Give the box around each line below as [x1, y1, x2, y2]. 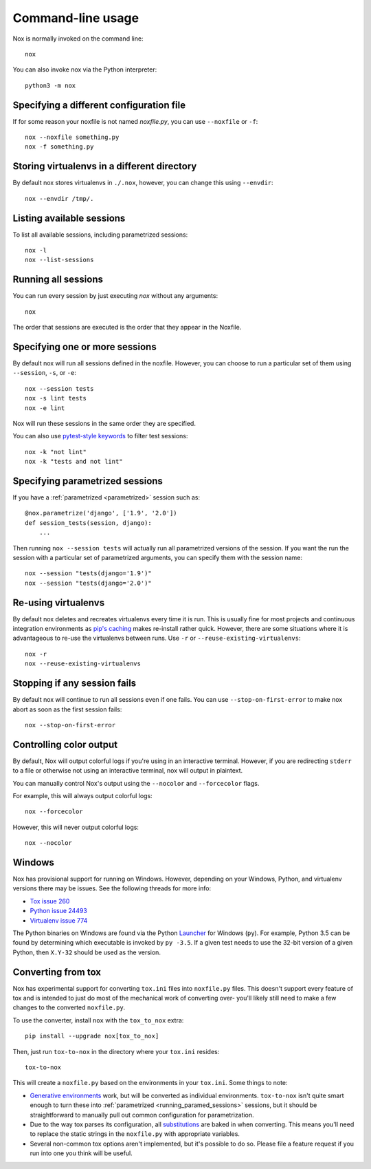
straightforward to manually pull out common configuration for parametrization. [30, 1111, 254, 1119]
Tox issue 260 [30, 897, 70, 905]
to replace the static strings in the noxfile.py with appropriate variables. [30, 1130, 240, 1138]
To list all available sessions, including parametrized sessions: [12, 230, 188, 239]
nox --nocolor [25, 839, 72, 847]
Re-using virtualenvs [12, 597, 105, 608]
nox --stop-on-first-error [25, 721, 116, 729]
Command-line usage [12, 10, 139, 25]
